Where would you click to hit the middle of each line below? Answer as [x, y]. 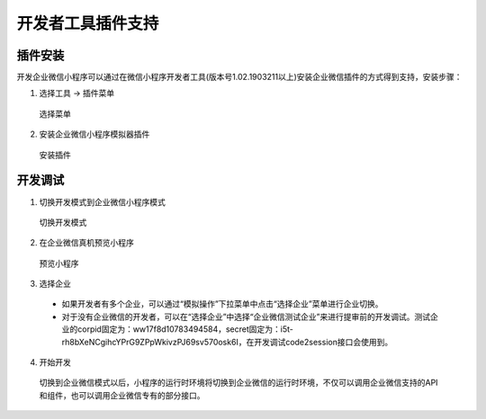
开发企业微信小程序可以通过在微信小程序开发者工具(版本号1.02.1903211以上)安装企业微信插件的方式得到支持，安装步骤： [239, 77]
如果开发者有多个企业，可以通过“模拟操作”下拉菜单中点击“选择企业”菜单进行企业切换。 [222, 304]
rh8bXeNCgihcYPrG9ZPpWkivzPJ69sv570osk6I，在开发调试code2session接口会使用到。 [227, 342]
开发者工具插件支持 [88, 23]
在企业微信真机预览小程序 [86, 243]
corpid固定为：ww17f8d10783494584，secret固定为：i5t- [185, 329]
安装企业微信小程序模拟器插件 [94, 134]
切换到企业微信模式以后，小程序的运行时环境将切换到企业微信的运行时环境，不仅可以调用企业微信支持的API [238, 383]
